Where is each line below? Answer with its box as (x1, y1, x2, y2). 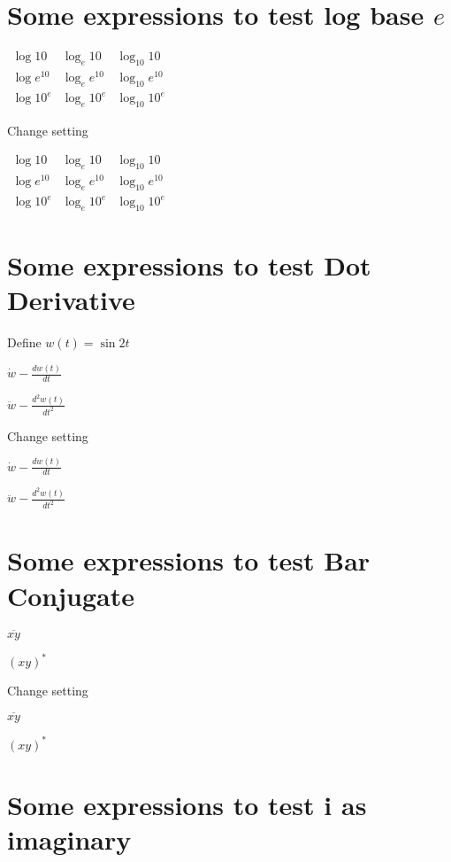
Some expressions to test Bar (7, 542, 371, 579)
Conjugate (7, 577, 135, 613)
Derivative (7, 282, 135, 318)
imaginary (7, 820, 132, 857)
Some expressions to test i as (7, 786, 367, 822)
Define (7, 333, 42, 352)
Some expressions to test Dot (7, 247, 371, 283)
